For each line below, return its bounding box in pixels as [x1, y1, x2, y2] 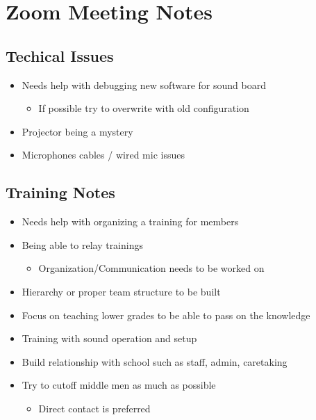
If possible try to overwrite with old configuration [38, 101, 249, 115]
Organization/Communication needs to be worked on [38, 261, 265, 275]
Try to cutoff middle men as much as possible [22, 378, 216, 392]
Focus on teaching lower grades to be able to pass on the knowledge [22, 307, 310, 322]
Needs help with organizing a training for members [22, 214, 239, 229]
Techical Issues [6, 45, 114, 66]
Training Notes [6, 181, 115, 203]
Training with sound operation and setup [22, 331, 197, 346]
